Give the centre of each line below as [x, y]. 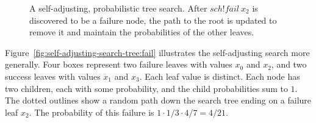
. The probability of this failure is [92, 112]
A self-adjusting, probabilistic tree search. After [118, 8]
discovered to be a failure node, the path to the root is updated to [153, 20]
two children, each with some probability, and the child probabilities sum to [146, 88]
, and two [289, 64]
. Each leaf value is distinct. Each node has [220, 76]
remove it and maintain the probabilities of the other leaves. [142, 32]
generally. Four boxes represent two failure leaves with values [119, 64]
